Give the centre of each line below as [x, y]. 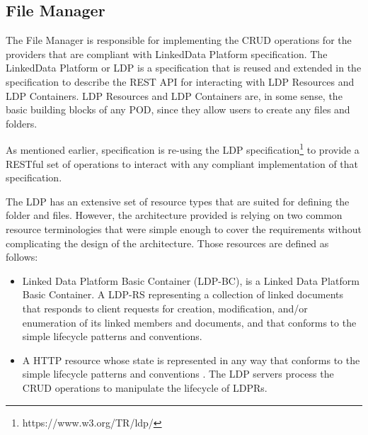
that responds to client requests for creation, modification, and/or [165, 308]
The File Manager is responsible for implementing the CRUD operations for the [179, 40]
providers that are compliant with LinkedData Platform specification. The [167, 53]
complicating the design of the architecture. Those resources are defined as [167, 243]
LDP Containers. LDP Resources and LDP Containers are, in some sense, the [174, 95]
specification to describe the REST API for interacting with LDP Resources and [180, 81]
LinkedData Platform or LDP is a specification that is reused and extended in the [184, 68]
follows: [22, 257]
